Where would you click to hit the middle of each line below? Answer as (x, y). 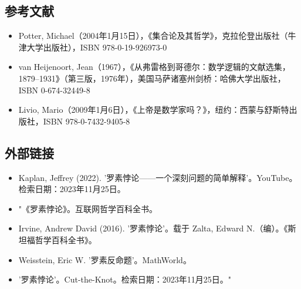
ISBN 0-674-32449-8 (54, 90)
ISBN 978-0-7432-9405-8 (87, 121)
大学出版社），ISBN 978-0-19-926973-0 (97, 47)
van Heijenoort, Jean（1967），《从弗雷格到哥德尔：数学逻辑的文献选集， (154, 67)
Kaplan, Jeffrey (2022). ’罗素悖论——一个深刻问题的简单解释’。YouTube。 (158, 177)
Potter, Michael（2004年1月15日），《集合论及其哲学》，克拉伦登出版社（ (153, 36)
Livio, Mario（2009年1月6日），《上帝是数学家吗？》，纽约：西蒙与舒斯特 (154, 110)
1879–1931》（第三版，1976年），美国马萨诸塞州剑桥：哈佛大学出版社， (152, 78)
